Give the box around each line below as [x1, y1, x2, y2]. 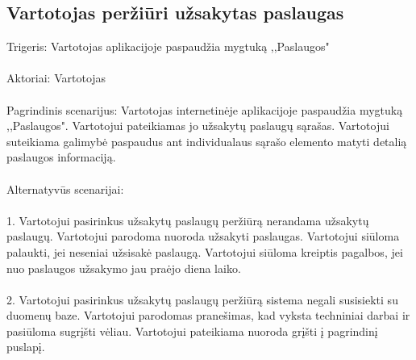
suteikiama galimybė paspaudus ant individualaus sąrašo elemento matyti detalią [6, 132, 407, 149]
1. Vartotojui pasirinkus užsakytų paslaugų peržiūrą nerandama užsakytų [6, 211, 369, 228]
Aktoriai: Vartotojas [6, 69, 106, 86]
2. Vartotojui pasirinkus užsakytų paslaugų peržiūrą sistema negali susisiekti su [6, 291, 398, 308]
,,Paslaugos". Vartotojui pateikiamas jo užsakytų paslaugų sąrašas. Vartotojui [6, 117, 389, 134]
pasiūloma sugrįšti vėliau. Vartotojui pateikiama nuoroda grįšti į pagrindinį [6, 322, 378, 339]
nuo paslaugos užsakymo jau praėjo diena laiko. [6, 259, 241, 276]
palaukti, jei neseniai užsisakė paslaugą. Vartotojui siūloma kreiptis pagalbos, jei [6, 243, 403, 260]
